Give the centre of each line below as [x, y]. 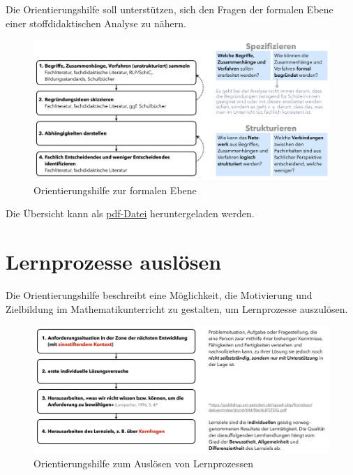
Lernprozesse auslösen [114, 261]
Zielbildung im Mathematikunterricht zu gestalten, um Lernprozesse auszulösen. [177, 308]
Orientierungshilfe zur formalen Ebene [115, 190]
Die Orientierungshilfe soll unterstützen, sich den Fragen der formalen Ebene [170, 9]
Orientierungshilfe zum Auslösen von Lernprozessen [143, 463]
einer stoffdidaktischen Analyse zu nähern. [96, 23]
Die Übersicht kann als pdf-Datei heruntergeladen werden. [130, 213]
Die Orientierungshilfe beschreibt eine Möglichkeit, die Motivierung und [159, 294]
